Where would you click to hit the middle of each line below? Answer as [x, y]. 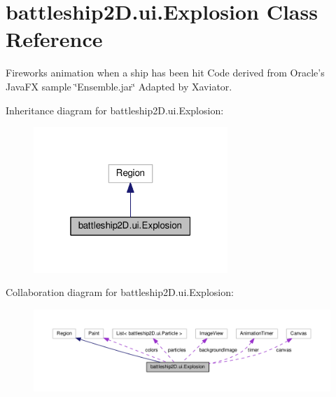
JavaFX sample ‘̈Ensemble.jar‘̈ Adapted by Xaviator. [119, 86]
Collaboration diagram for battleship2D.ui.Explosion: [120, 292]
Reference [54, 39]
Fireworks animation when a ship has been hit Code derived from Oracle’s [165, 73]
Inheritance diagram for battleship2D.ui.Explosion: [115, 110]
